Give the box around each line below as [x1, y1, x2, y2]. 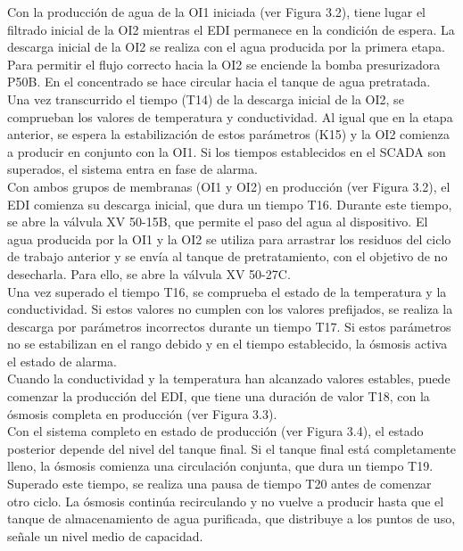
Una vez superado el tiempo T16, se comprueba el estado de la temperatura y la [7, 282, 447, 300]
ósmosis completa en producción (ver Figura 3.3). [7, 404, 277, 423]
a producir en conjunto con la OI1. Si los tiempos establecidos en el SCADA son [7, 142, 446, 160]
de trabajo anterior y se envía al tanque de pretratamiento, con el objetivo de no [7, 247, 448, 266]
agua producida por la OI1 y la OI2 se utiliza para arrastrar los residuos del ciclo [7, 229, 451, 248]
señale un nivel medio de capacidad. [7, 526, 203, 545]
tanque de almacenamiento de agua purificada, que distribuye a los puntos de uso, [7, 509, 456, 528]
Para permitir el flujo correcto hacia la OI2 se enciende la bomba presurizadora [7, 54, 441, 73]
